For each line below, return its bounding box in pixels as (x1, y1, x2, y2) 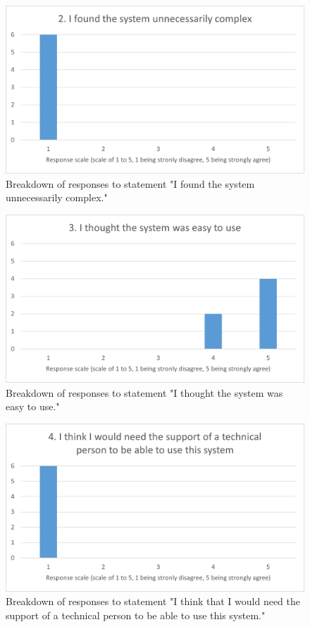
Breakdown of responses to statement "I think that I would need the (6, 594, 301, 609)
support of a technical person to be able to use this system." (6, 607, 266, 622)
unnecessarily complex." (6, 190, 108, 205)
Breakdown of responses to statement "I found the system (6, 176, 255, 191)
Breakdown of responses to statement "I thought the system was (6, 385, 283, 400)
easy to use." (6, 399, 60, 414)
